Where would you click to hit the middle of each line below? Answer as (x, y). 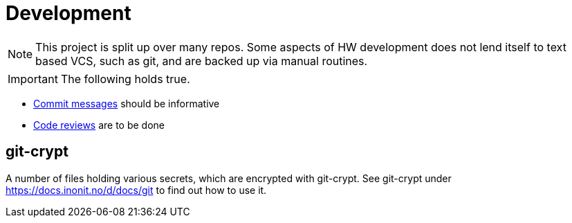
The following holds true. (125, 79)
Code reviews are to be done (99, 125)
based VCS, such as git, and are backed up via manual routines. (202, 61)
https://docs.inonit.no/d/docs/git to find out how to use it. (136, 190)
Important (33, 79)
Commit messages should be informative (127, 103)
